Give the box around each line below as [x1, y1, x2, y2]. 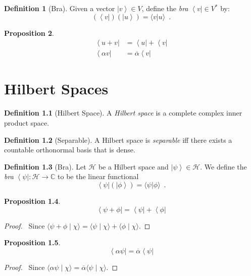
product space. [4, 117, 49, 128]
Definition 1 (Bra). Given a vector [4, 3, 115, 13]
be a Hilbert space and [98, 161, 169, 172]
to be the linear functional [58, 171, 139, 182]
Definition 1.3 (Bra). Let [4, 161, 86, 172]
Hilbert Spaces [4, 78, 109, 99]
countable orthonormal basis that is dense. [4, 144, 135, 155]
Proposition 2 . [4, 27, 54, 38]
